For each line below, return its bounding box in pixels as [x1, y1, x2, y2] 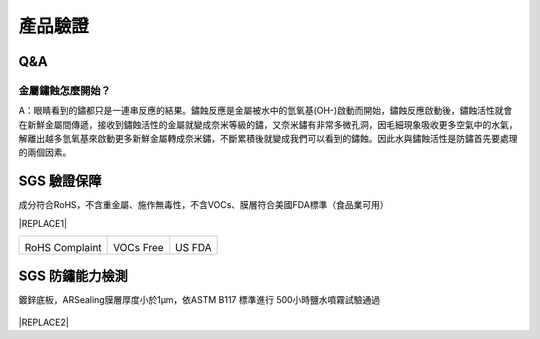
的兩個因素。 [18, 146, 72, 159]
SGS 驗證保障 [18, 173, 102, 190]
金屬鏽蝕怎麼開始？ [18, 83, 112, 97]
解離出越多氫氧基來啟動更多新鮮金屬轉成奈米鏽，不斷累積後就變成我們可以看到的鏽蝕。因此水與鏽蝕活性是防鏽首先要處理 [18, 133, 518, 145]
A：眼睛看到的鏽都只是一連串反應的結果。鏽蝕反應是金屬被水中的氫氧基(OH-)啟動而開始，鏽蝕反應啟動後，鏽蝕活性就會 [18, 105, 513, 117]
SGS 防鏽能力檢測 [18, 267, 129, 284]
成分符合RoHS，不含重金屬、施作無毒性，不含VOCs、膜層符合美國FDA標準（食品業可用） [18, 199, 389, 211]
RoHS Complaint [24, 241, 102, 255]
